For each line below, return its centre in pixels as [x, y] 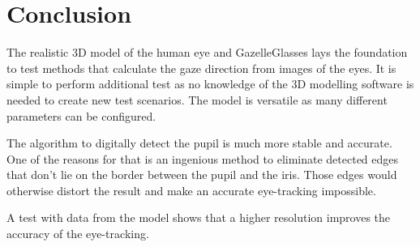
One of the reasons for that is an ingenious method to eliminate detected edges [203, 158]
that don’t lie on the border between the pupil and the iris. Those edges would [202, 175]
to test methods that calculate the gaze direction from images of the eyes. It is [201, 68]
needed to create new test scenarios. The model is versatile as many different [197, 99]
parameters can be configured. [81, 115]
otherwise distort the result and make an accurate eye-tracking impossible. [191, 190]
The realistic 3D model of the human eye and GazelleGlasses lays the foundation [207, 52]
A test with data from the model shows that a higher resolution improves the [199, 217]
